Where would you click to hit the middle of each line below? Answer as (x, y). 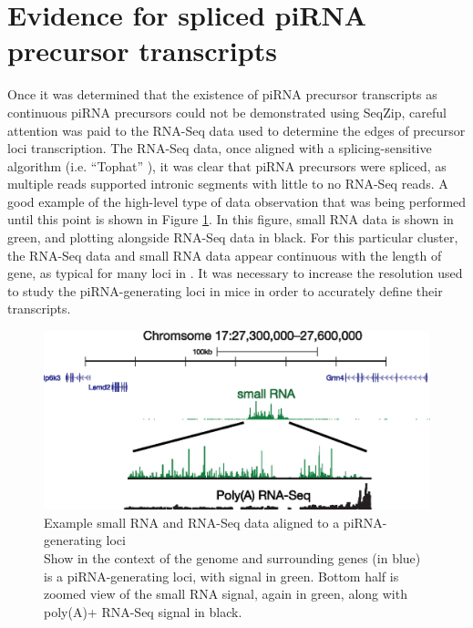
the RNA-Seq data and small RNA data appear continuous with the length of (225, 255)
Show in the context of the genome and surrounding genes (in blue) (232, 558)
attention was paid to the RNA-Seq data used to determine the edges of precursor (236, 130)
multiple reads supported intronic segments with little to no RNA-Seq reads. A (228, 184)
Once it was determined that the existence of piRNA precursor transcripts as (222, 94)
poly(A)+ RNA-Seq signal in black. (143, 611)
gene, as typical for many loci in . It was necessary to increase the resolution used (235, 273)
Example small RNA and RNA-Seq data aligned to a (192, 522)
